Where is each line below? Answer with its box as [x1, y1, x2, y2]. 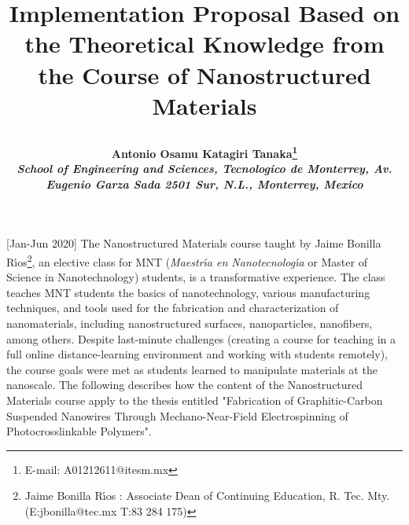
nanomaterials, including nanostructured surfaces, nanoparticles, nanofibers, [6, 315, 373, 331]
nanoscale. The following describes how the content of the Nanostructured [6, 376, 363, 393]
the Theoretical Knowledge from [24, 28, 385, 60]
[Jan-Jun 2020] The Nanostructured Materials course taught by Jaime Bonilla [6, 235, 381, 251]
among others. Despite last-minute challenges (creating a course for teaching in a [6, 330, 396, 347]
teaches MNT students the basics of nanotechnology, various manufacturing [6, 284, 370, 300]
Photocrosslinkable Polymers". [6, 423, 152, 439]
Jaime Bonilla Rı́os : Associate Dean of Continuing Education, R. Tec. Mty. [24, 487, 390, 504]
